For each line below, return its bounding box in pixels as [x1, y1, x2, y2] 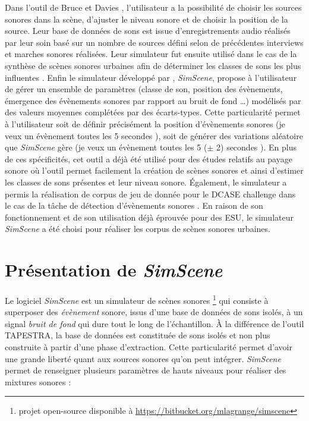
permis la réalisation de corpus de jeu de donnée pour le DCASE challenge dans [5, 187, 296, 200]
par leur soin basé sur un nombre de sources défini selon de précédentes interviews [5, 36, 304, 48]
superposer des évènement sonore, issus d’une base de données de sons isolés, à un [5, 306, 303, 318]
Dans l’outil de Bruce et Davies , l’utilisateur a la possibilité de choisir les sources [5, 1, 302, 13]
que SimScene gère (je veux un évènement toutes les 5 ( [5, 141, 207, 153]
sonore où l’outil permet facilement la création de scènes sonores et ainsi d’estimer [5, 164, 304, 177]
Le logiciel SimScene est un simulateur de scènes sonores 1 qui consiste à [5, 293, 269, 306]
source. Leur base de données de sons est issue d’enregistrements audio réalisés [5, 24, 291, 37]
